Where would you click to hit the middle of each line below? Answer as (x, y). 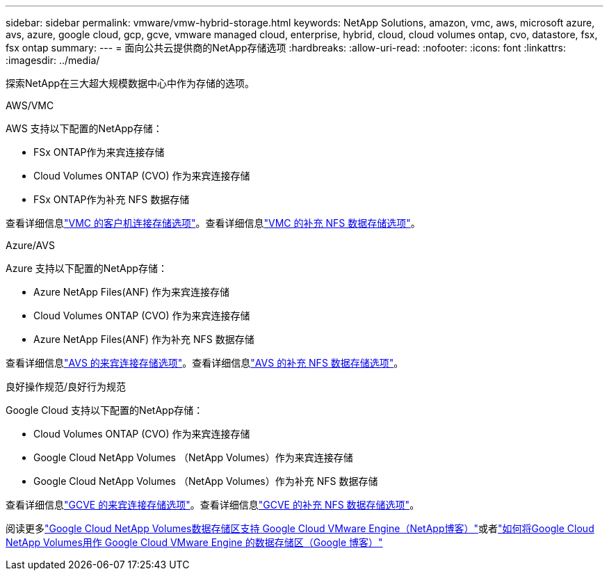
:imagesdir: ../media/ (53, 60)
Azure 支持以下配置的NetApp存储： (87, 268)
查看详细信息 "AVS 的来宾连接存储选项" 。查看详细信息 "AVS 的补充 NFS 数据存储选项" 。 (205, 363)
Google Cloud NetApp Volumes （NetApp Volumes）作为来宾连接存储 (193, 457)
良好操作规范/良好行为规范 (66, 386)
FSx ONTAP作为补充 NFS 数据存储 (112, 199)
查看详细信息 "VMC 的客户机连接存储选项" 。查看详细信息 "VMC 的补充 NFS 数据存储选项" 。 (213, 223)
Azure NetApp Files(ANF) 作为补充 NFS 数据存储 (144, 339)
